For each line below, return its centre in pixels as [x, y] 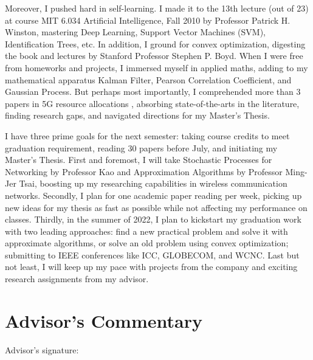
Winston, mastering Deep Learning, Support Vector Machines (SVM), [135, 32]
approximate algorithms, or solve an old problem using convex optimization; [147, 243]
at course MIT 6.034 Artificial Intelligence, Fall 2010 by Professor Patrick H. [148, 20]
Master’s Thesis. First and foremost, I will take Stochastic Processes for [139, 160]
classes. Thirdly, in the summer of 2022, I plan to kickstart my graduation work [153, 219]
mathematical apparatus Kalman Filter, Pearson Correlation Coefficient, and [148, 79]
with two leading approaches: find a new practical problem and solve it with [146, 231]
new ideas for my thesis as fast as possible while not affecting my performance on [156, 207]
